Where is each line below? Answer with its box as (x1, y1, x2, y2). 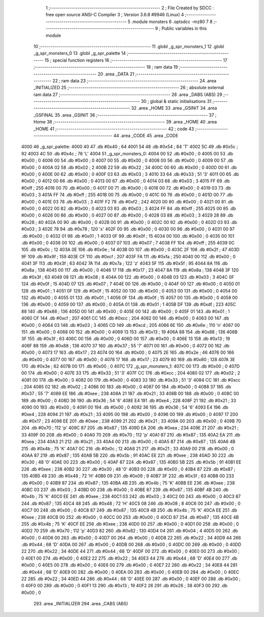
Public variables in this (161, 25, 207, 31)
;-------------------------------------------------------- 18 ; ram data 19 (33, 64, 178, 70)
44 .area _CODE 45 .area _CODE (113, 133, 178, 139)
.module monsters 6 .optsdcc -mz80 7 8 (131, 19, 213, 25)
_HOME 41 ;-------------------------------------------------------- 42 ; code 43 (33, 125, 194, 132)
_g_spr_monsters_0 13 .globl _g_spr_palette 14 (33, 50, 126, 56)
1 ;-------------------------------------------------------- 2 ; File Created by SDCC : (45, 5, 215, 11)
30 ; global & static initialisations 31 (141, 99, 212, 104)
